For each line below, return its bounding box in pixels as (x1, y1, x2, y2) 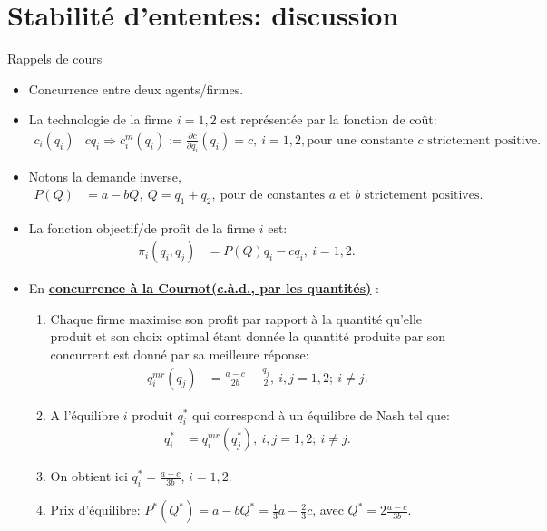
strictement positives (364, 188, 480, 202)
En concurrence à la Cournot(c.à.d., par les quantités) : (28, 279, 379, 298)
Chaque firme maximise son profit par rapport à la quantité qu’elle (50, 309, 423, 328)
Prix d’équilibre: (50, 500, 141, 519)
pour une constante (307, 133, 414, 147)
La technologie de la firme (28, 110, 173, 129)
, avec (312, 500, 344, 519)
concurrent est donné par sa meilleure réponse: (50, 345, 309, 364)
